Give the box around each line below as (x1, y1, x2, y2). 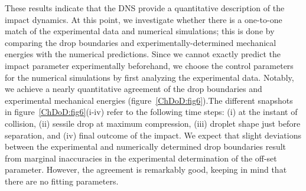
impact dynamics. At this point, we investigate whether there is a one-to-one (5, 13, 282, 25)
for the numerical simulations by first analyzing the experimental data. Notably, (5, 71, 294, 83)
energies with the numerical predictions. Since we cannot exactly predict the (5, 48, 281, 60)
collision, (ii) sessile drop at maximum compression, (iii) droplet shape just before (5, 117, 301, 129)
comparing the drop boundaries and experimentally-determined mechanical (5, 36, 276, 48)
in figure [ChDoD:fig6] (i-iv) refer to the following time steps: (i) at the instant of (5, 106, 298, 118)
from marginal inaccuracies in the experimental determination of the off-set (5, 152, 277, 164)
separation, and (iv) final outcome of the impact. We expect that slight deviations (5, 129, 301, 141)
